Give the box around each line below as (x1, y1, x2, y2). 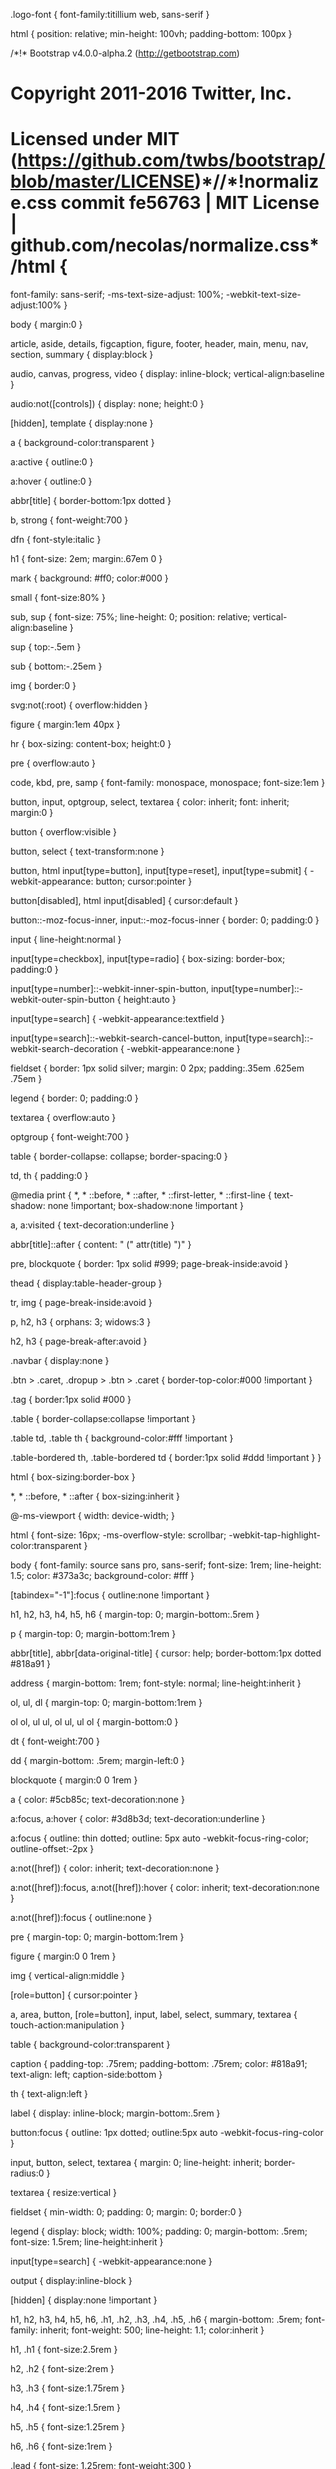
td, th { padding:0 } (10, 1170, 89, 1182)
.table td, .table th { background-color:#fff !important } (10, 1432, 234, 1444)
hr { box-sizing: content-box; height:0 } (10, 738, 172, 750)
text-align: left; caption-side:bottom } (10, 2069, 163, 2081)
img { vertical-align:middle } (10, 1970, 125, 1982)
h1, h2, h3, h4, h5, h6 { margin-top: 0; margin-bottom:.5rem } (10, 1609, 260, 1621)
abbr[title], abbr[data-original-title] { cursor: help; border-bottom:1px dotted (10, 1647, 322, 1659)
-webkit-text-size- (225, 289, 302, 301)
